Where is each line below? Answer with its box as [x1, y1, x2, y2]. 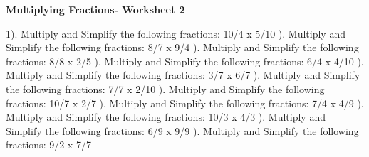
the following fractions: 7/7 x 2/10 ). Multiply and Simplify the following [6, 81, 325, 96]
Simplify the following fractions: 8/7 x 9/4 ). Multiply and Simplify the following [6, 40, 359, 55]
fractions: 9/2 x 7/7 [6, 137, 91, 152]
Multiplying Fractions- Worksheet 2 [6, 2, 185, 16]
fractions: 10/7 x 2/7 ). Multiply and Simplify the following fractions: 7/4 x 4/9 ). [6, 95, 364, 110]
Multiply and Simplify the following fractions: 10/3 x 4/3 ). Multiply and [6, 109, 326, 124]
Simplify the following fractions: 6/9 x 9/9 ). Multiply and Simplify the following [6, 123, 359, 138]
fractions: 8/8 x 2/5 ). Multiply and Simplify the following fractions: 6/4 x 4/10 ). [6, 53, 364, 68]
